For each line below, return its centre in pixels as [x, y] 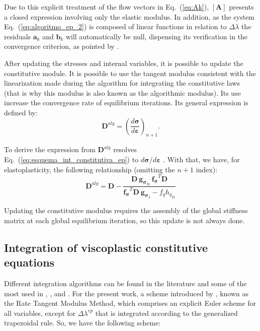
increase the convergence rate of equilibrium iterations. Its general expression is [126, 103]
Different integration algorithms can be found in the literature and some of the [125, 283]
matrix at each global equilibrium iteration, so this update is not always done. [124, 220]
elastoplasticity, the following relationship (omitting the [90, 169]
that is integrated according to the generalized [166, 313]
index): [207, 169]
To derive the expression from [50, 149]
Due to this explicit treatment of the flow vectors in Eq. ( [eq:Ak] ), [107, 7]
